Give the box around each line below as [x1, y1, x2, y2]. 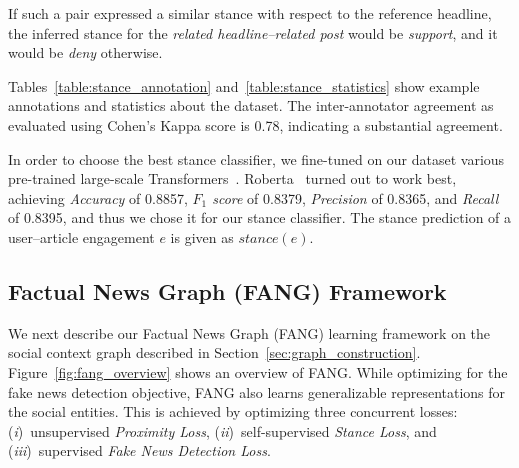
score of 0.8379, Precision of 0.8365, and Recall [212, 187, 499, 208]
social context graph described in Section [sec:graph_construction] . [8, 342, 421, 363]
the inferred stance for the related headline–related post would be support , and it [8, 22, 498, 43]
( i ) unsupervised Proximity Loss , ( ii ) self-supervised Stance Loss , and [8, 420, 437, 441]
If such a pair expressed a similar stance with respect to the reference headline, [8, 3, 492, 23]
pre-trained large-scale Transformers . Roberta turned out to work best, [8, 168, 457, 189]
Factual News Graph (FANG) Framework [8, 275, 447, 306]
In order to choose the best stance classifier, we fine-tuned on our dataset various [8, 148, 505, 169]
